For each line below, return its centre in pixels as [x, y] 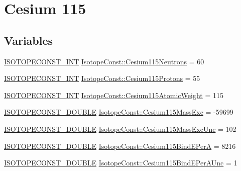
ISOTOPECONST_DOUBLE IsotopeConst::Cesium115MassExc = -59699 [119, 112]
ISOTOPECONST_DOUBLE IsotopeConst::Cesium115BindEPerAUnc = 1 [121, 163]
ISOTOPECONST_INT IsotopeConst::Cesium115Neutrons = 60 [104, 61]
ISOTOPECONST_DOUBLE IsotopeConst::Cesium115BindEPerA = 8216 [120, 146]
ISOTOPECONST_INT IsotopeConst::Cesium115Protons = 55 [102, 78]
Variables [29, 40]
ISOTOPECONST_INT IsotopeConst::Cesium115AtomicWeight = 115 [114, 95]
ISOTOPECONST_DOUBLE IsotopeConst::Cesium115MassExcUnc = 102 [120, 129]
